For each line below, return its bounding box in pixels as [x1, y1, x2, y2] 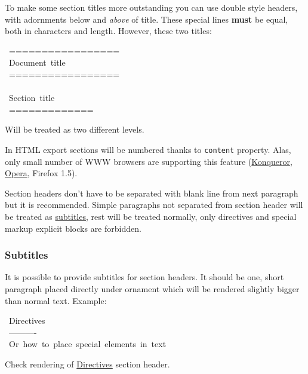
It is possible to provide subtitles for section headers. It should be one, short [5, 271, 284, 283]
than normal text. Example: [5, 294, 107, 306]
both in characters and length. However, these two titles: [5, 24, 212, 37]
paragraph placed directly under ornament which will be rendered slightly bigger [5, 282, 300, 295]
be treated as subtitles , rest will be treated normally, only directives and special [5, 210, 297, 222]
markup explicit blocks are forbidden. [5, 222, 141, 234]
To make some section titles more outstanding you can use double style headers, [5, 1, 298, 13]
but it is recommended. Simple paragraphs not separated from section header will [5, 198, 303, 211]
